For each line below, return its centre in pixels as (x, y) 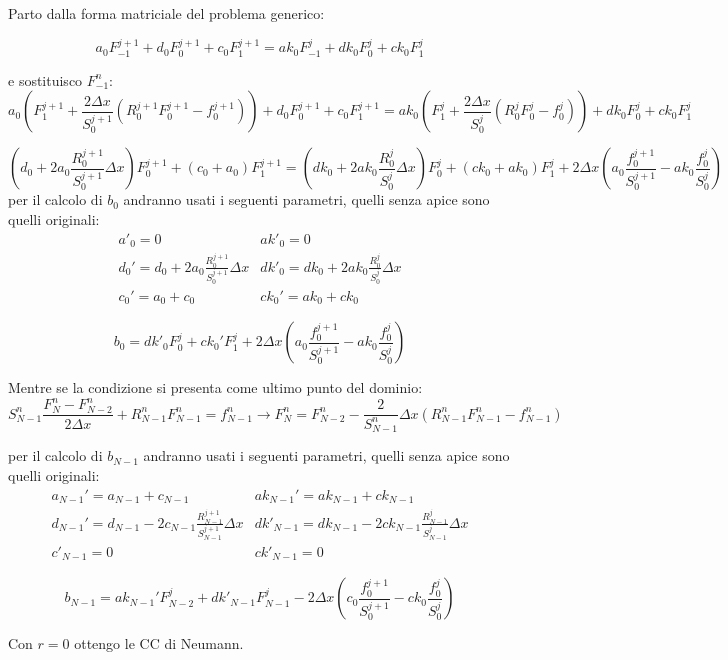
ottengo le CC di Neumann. (159, 643)
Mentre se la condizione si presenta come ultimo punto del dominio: (215, 387)
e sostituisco (45, 79)
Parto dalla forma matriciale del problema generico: (166, 13)
